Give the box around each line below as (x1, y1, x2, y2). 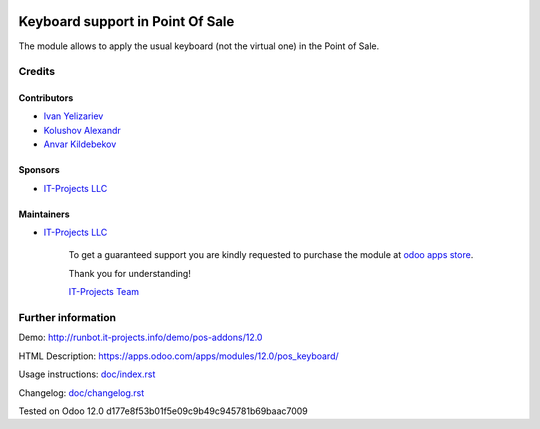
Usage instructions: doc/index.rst (18, 368, 156, 380)
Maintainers (18, 208, 70, 220)
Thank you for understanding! (68, 267, 192, 279)
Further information (18, 310, 117, 324)
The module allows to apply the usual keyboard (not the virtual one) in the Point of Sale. (18, 40, 380, 52)
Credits (18, 65, 55, 79)
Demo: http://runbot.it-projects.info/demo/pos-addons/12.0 (18, 331, 263, 344)
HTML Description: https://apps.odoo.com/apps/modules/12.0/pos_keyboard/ (18, 350, 339, 362)
